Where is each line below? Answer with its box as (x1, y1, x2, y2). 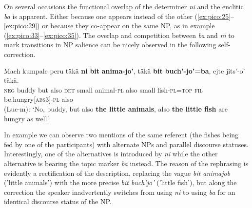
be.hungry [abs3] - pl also (4, 94, 73, 104)
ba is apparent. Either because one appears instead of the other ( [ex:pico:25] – (4, 11, 234, 21)
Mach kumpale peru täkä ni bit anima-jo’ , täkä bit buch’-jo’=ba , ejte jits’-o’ (4, 65, 245, 76)
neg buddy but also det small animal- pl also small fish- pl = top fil (4, 84, 203, 95)
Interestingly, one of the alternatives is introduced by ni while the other (4, 149, 218, 159)
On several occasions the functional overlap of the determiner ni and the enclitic (4, 1, 244, 11)
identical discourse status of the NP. (4, 196, 112, 207)
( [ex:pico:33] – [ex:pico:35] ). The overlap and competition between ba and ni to (4, 30, 234, 40)
